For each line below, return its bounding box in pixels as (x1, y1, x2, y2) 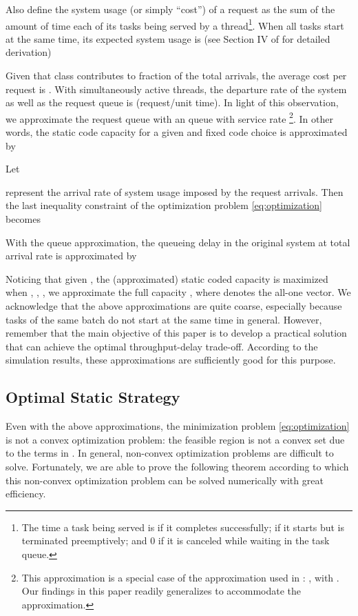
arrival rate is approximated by (6, 248, 137, 263)
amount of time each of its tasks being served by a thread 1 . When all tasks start (6, 16, 344, 32)
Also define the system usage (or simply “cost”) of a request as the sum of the (6, 2, 335, 16)
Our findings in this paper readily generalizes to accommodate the (21, 584, 302, 598)
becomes (6, 212, 41, 226)
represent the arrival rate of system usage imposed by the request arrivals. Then (6, 184, 344, 199)
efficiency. (6, 486, 46, 501)
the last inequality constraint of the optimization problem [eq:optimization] (6, 198, 322, 212)
